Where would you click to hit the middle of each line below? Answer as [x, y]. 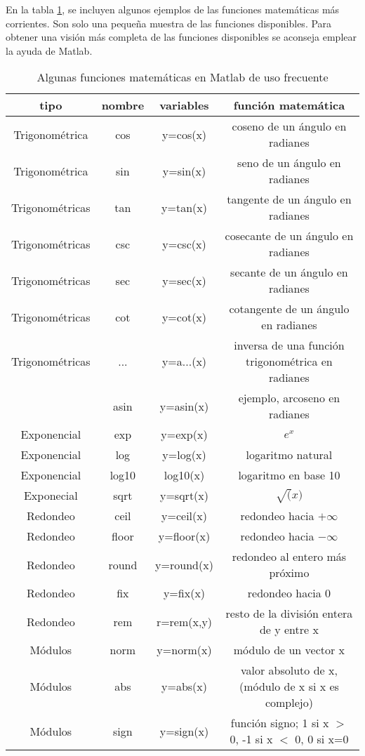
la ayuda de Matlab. [49, 50]
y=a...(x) [184, 362]
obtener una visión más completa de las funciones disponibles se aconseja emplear [181, 37]
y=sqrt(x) [184, 496]
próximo [289, 573]
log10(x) [184, 475]
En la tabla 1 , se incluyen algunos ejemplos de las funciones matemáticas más [173, 9]
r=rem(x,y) [184, 621]
